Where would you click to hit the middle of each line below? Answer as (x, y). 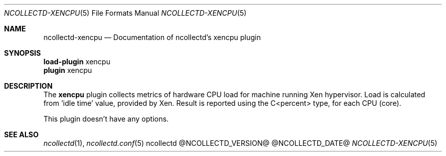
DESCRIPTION (29, 86)
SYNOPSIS (23, 53)
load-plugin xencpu (77, 62)
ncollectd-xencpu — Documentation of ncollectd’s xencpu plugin (152, 37)
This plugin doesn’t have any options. (106, 119)
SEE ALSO (21, 134)
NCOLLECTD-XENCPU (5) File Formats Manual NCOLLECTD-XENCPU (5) (126, 13)
